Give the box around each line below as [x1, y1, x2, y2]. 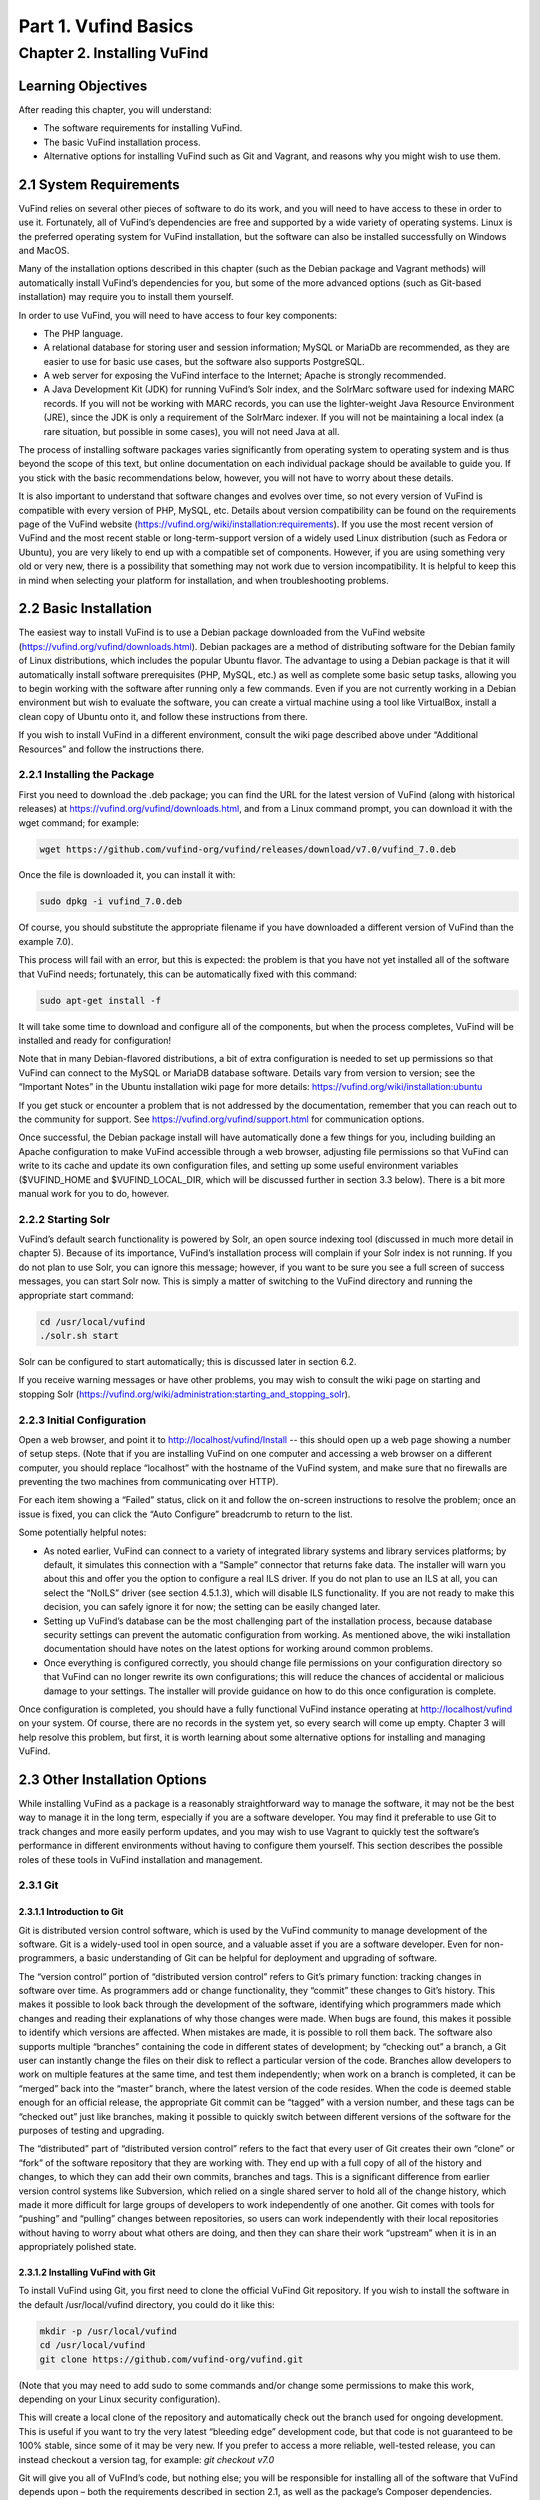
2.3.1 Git [18, 1878, 59, 1892]
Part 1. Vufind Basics [18, 15, 194, 37]
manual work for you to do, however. [18, 1187, 170, 1199]
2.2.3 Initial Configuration [18, 1413, 147, 1427]
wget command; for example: [18, 816, 140, 829]
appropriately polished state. [18, 2241, 137, 2253]
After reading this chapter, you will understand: [18, 103, 212, 115]
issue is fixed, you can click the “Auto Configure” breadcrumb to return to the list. [18, 1508, 354, 1520]
